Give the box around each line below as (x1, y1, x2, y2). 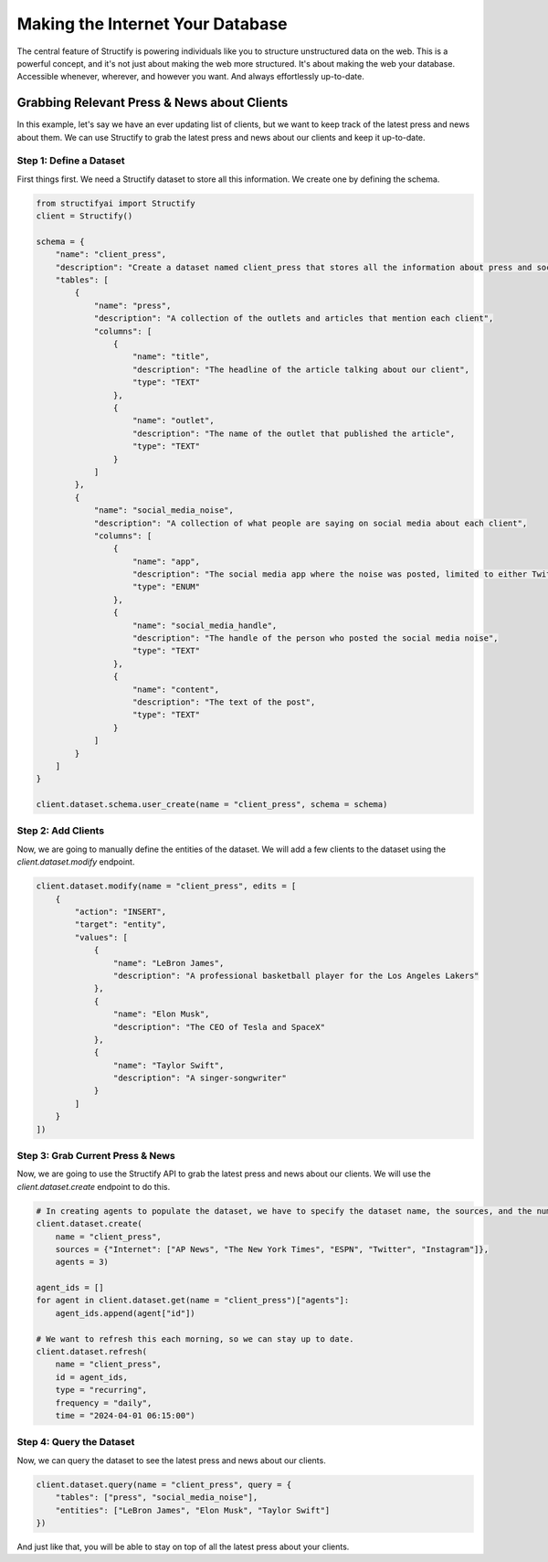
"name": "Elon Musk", (112, 1009, 210, 1019)
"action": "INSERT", (74, 907, 167, 917)
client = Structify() (36, 211, 133, 221)
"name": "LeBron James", (112, 958, 225, 968)
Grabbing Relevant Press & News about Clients (16, 95, 289, 111)
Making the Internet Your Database (16, 14, 288, 34)
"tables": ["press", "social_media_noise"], (55, 1493, 258, 1503)
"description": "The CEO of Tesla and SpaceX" (112, 1022, 326, 1032)
